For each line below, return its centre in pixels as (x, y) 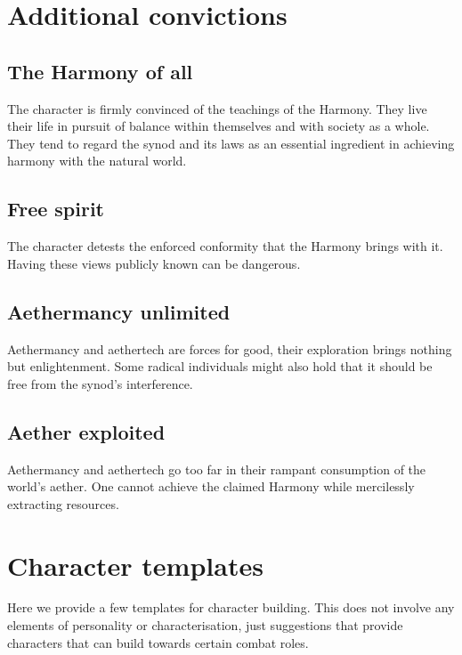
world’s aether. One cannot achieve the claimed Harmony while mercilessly (211, 486)
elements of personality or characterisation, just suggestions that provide (205, 625)
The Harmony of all (100, 71)
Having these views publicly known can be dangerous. (154, 263)
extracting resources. (63, 503)
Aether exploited (86, 431)
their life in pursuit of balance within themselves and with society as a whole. (219, 126)
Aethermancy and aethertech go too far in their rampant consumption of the (217, 469)
